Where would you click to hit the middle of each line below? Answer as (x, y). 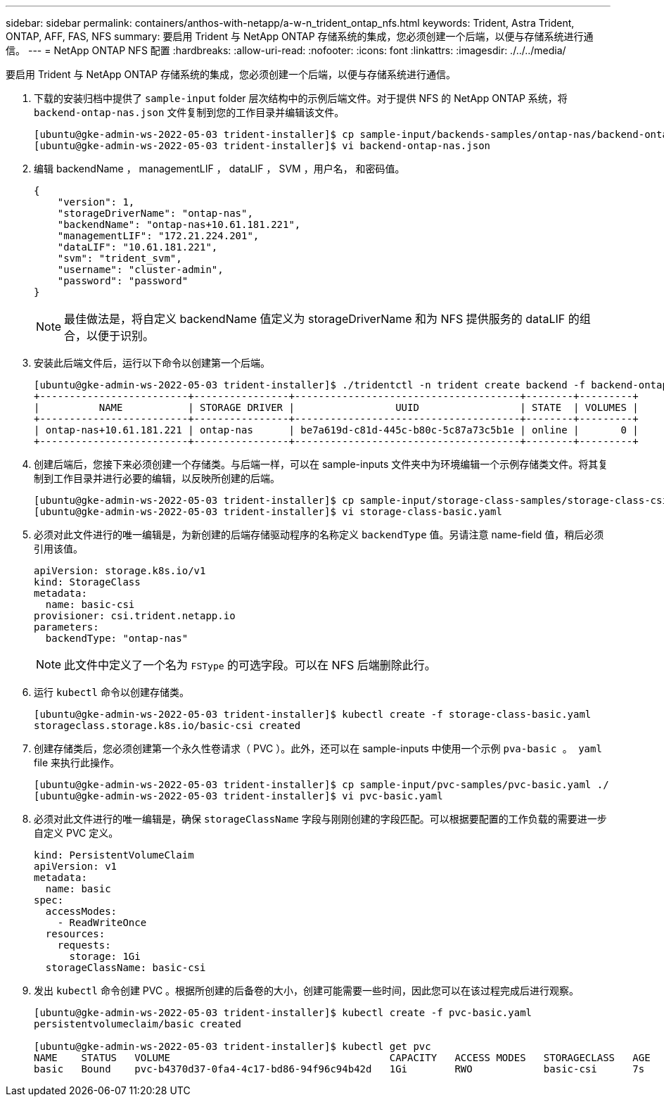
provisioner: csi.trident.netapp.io (135, 616)
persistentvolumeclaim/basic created (138, 1024)
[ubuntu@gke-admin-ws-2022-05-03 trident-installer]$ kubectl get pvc (232, 1046)
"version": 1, (96, 202)
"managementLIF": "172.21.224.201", (158, 236)
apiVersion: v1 (76, 866)
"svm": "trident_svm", (120, 258)
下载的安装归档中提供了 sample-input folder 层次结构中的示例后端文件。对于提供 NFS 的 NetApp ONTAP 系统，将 (301, 98)
